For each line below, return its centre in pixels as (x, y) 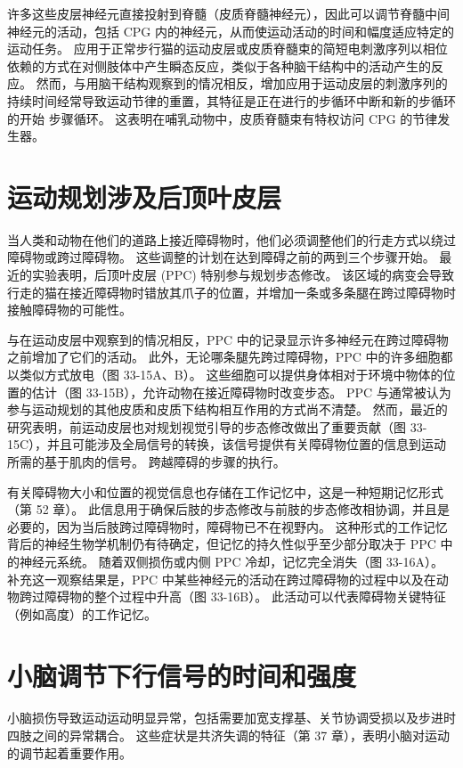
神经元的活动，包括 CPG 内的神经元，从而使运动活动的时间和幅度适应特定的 (231, 31)
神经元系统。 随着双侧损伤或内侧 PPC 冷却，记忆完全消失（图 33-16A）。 (231, 561)
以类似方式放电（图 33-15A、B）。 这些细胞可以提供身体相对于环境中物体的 (225, 375)
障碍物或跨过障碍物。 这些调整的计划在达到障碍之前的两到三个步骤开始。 (221, 257)
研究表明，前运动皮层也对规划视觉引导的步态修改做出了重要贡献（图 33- (217, 426)
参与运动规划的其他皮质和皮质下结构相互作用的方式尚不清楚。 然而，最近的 (227, 409)
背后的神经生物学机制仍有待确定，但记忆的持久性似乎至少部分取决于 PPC (222, 544)
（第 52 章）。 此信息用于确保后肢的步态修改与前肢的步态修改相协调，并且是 (228, 509)
